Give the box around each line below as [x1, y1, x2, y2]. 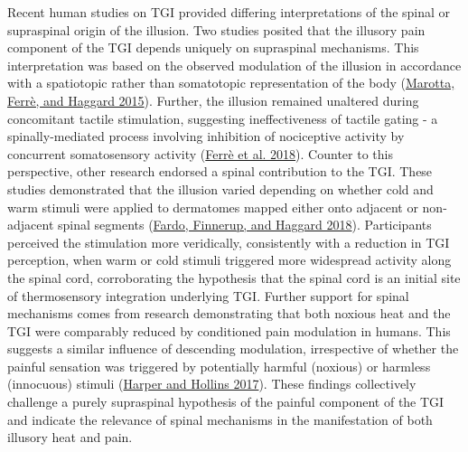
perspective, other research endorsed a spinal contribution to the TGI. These [7, 162, 433, 181]
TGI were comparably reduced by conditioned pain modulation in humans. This [7, 321, 451, 340]
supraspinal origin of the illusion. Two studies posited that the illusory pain [7, 20, 426, 39]
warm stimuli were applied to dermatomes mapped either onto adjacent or [7, 197, 418, 216]
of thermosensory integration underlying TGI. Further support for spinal [7, 286, 409, 305]
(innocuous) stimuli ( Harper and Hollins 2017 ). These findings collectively [7, 374, 417, 393]
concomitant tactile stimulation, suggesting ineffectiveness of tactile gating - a [7, 108, 438, 127]
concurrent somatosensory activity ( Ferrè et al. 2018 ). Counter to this [7, 144, 393, 163]
